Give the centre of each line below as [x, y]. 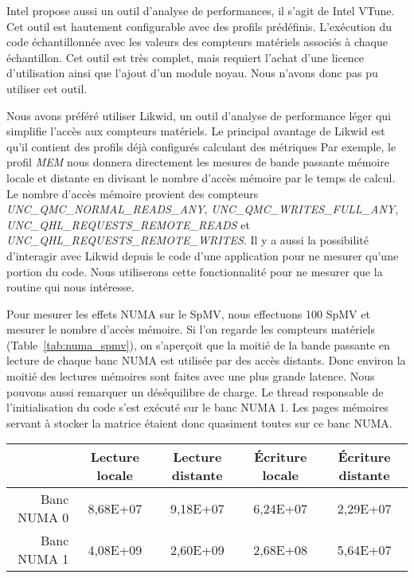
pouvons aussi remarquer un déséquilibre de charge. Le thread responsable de [195, 391]
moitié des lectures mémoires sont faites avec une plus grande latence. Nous [191, 376]
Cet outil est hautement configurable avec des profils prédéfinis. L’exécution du [199, 26]
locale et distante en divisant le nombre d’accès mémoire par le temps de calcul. [201, 177]
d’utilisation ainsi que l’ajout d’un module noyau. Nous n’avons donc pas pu [192, 73]
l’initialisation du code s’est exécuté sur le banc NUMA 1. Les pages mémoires [197, 407]
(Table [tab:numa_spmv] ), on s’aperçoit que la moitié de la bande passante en [198, 344]
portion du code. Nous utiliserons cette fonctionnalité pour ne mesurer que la [195, 271]
